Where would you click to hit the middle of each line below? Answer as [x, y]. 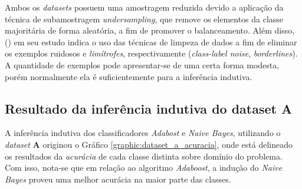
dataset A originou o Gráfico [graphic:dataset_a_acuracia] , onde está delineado [149, 144]
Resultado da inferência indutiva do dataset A [149, 108]
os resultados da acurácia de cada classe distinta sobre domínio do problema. [144, 156]
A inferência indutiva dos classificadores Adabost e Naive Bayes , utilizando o [143, 133]
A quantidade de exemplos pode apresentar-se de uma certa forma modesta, [142, 64]
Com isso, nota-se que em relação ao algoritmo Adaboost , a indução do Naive [144, 168]
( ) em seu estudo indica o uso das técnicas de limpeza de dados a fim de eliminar [151, 42]
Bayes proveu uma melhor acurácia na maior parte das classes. [118, 179]
